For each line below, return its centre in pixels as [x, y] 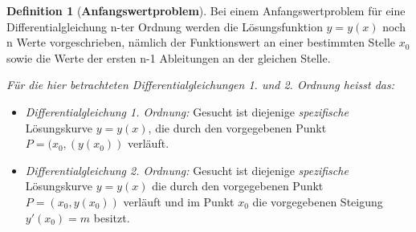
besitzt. [112, 217]
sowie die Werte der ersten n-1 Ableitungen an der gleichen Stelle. [169, 57]
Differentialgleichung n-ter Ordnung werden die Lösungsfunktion [165, 26]
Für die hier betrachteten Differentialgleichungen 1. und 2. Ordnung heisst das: [201, 85]
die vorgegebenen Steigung [318, 201]
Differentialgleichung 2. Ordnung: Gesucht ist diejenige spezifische [187, 170]
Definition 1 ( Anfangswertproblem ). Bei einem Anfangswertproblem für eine [206, 10]
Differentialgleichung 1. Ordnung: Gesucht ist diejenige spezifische [187, 111]
